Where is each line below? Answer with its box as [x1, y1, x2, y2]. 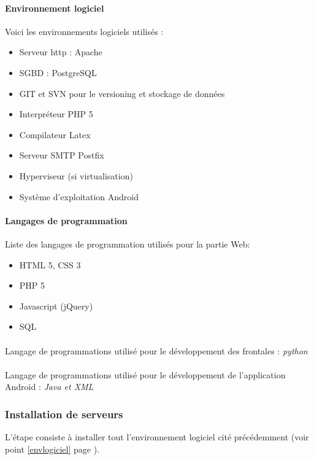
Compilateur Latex [19, 128, 91, 141]
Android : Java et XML [5, 380, 94, 393]
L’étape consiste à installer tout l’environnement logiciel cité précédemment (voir [5, 431, 309, 443]
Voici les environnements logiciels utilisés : [5, 25, 164, 37]
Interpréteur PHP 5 [19, 107, 93, 120]
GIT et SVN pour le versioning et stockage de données [19, 87, 225, 99]
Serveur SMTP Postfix [19, 149, 104, 162]
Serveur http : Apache [19, 45, 102, 58]
